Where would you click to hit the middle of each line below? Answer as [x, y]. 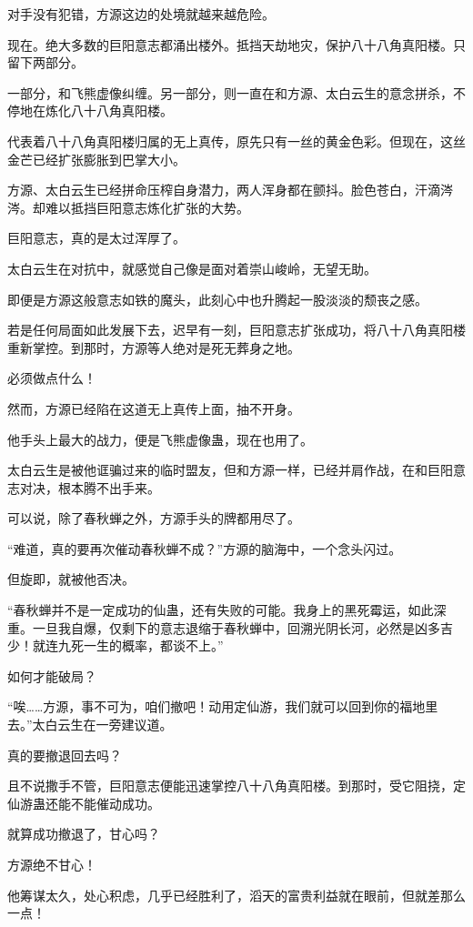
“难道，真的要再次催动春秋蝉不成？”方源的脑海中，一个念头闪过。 [205, 548]
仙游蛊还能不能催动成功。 [84, 803]
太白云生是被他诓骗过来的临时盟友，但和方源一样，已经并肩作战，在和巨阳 [230, 470]
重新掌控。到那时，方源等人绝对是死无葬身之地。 [154, 347]
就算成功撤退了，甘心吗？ [84, 834]
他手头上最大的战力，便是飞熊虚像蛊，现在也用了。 [160, 439]
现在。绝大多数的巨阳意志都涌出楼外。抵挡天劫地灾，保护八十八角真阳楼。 [230, 44]
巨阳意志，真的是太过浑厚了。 [96, 238]
